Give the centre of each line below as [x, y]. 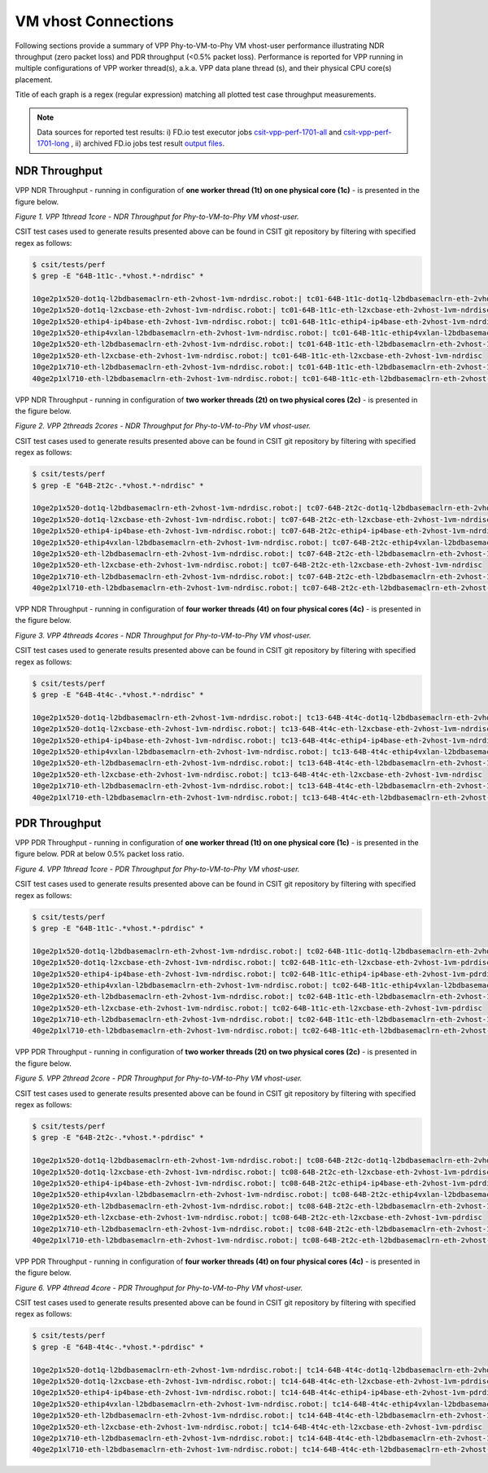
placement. [34, 79]
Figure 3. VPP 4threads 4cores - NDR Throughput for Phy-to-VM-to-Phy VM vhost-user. [163, 635]
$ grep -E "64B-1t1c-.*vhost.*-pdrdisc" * [118, 928]
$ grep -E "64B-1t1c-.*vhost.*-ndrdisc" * [118, 276]
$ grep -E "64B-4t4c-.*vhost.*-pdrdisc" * [118, 1347]
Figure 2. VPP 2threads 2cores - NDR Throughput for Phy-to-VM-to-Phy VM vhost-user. [163, 426]
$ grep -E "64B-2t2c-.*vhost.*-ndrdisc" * [118, 485]
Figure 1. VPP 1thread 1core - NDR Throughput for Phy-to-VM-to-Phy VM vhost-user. [157, 217]
